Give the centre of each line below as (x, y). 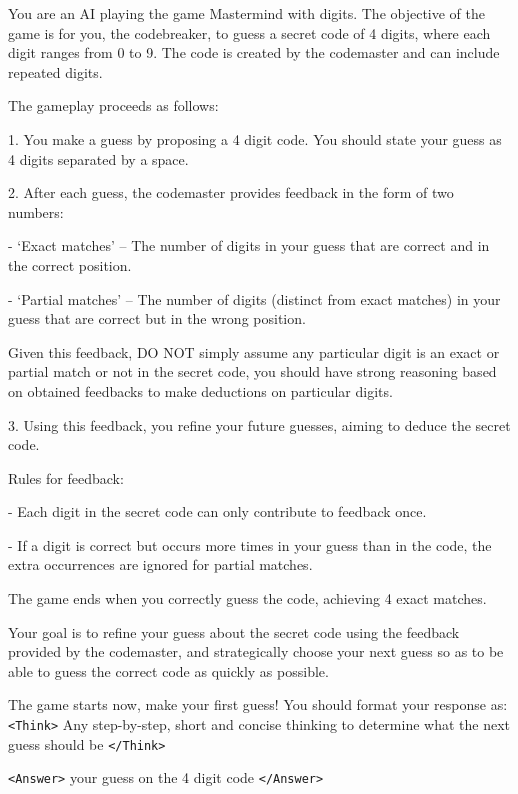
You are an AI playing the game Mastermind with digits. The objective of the (247, 13)
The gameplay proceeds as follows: (113, 105)
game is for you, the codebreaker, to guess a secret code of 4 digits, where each (249, 32)
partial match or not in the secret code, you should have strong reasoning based (252, 371)
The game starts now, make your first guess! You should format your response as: (258, 704)
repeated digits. (55, 71)
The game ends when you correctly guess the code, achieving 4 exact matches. (247, 598)
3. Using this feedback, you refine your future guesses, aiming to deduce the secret (259, 424)
